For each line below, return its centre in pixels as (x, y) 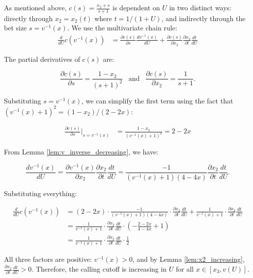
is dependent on (136, 7)
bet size (15, 28)
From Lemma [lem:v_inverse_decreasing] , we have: (81, 152)
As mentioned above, (35, 7)
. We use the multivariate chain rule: (122, 28)
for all (185, 269)
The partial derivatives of (42, 59)
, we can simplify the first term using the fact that (157, 100)
